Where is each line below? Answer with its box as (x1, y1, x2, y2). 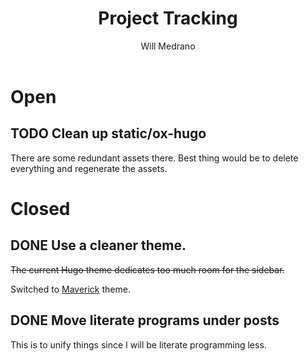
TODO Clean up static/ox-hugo (10, 125, 207, 142)
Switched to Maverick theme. (10, 283, 131, 295)
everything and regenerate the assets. (10, 162, 168, 174)
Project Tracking (98, 7, 238, 30)
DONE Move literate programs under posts (10, 312, 280, 329)
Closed (10, 197, 71, 220)
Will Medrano (140, 40, 196, 52)
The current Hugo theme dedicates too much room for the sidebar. (10, 263, 285, 276)
